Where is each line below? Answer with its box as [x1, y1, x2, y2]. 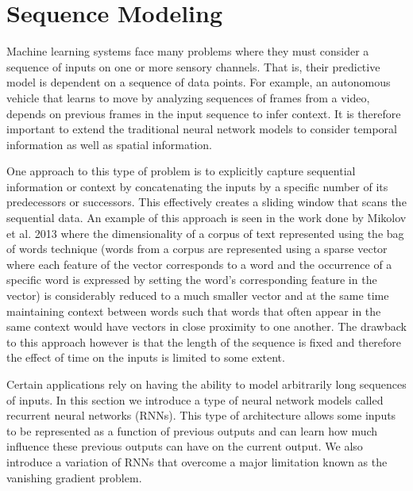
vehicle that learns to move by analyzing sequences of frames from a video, [6, 89, 370, 105]
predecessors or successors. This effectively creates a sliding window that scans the [6, 194, 407, 210]
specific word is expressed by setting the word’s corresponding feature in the [6, 271, 377, 288]
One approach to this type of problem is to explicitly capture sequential [6, 163, 356, 179]
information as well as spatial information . [6, 136, 212, 152]
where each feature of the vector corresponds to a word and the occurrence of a [6, 255, 392, 272]
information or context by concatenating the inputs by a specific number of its [6, 178, 388, 194]
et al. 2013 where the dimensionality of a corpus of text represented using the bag [6, 224, 404, 241]
